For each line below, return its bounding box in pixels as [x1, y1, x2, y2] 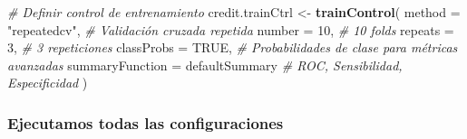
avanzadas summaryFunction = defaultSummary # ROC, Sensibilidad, [7, 55, 403, 74]
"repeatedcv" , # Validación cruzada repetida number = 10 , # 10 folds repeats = [7, 20, 454, 39]
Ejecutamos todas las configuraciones [7, 111, 284, 134]
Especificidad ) [7, 73, 88, 92]
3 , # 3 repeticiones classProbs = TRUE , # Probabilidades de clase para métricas [7, 38, 458, 57]
